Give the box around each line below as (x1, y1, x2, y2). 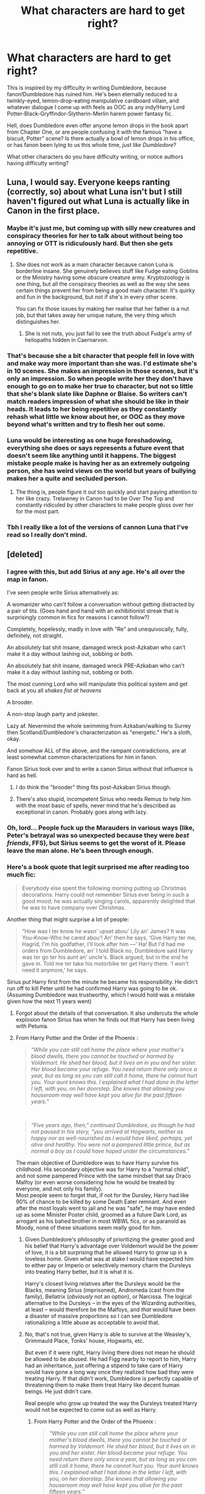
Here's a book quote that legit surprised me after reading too (7, 863, 190, 872)
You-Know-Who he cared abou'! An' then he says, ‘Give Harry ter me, (21, 934, 196, 941)
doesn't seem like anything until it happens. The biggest (7, 452, 176, 460)
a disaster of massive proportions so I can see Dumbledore (24, 1312, 173, 1320)
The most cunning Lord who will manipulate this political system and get (7, 680, 188, 688)
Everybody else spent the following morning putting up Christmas (21, 884, 187, 892)
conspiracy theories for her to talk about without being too (7, 232, 183, 240)
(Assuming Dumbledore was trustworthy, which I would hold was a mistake (7, 991, 195, 998)
